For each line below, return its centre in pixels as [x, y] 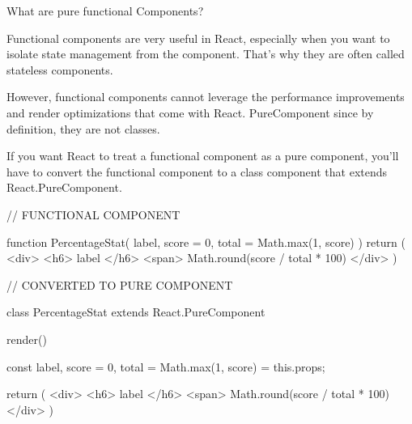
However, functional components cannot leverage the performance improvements [206, 97]
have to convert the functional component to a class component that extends [197, 171]
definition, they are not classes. [83, 128]
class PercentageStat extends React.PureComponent [136, 312]
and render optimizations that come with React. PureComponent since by [190, 112]
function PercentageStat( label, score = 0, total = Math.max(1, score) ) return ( [206, 242]
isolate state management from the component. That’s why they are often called [206, 54]
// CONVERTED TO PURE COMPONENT [120, 284]
